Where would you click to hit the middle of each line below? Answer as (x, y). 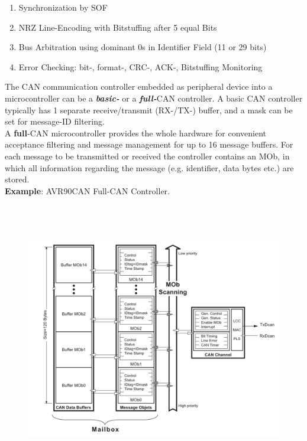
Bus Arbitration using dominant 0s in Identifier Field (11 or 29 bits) (143, 47)
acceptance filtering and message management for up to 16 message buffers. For (149, 144)
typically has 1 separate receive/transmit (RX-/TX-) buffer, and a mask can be (149, 110)
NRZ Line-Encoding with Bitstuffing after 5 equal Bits (118, 27)
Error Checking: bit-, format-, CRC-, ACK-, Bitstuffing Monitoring (140, 66)
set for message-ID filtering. (55, 121)
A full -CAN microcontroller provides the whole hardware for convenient (135, 133)
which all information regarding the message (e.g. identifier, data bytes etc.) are (149, 167)
